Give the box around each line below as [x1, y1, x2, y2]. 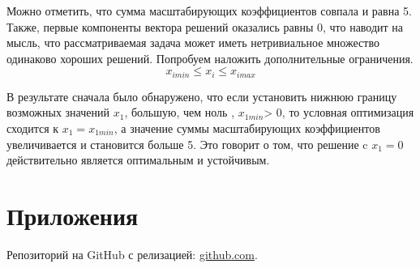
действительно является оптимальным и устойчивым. [6, 151, 270, 168]
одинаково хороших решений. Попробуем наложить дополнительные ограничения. [6, 49, 414, 66]
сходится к [6, 120, 59, 137]
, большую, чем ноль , [124, 104, 235, 121]
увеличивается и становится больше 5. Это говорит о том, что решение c [6, 135, 368, 152]
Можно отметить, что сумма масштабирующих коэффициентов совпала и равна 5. [6, 2, 412, 19]
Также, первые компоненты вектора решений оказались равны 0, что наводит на [6, 18, 404, 35]
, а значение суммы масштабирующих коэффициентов [114, 120, 380, 137]
